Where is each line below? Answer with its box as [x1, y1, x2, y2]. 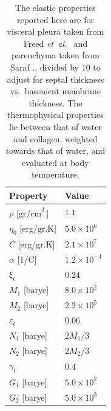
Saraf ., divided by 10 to [10, 60, 101, 73]
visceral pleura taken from [7, 25, 104, 38]
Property [9, 188, 48, 201]
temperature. [31, 168, 79, 181]
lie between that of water [9, 120, 102, 133]
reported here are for [16, 13, 94, 26]
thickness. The [29, 96, 82, 109]
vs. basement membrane [10, 85, 101, 97]
